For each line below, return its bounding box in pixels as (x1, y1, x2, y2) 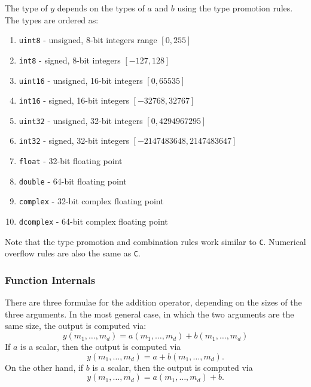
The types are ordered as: (5, 13, 99, 26)
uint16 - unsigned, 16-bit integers (19, 74, 143, 86)
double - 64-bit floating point (19, 174, 127, 187)
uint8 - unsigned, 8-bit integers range (19, 34, 157, 46)
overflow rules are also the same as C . (5, 247, 141, 259)
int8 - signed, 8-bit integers (19, 53, 121, 66)
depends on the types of (57, 2, 145, 14)
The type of (5, 2, 48, 14)
